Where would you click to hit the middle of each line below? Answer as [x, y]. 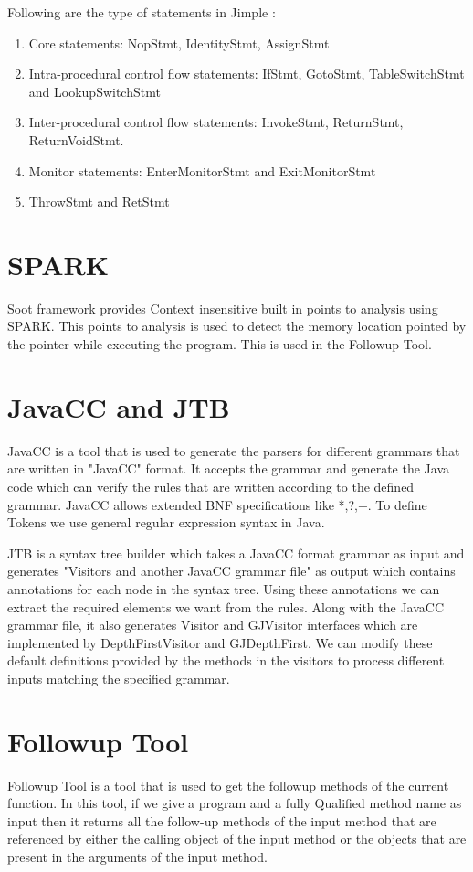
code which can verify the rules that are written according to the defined [211, 486]
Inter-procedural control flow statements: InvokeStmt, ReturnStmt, [216, 122]
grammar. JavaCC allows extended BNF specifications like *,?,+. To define [217, 504]
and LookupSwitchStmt [95, 91]
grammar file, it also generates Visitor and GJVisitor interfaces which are [213, 625]
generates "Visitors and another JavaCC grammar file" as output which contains [231, 571]
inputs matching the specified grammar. [119, 678]
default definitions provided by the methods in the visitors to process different [226, 660]
